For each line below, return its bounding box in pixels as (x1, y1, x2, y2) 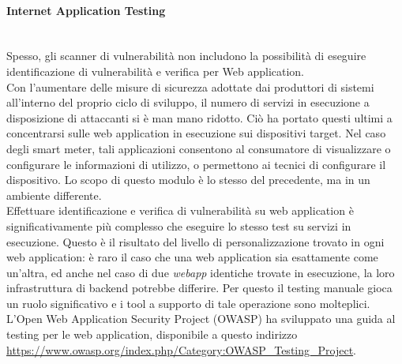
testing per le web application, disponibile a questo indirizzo (6, 326, 298, 343)
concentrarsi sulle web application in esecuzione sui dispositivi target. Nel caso (6, 125, 386, 141)
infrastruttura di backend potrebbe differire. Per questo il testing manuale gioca (6, 280, 393, 296)
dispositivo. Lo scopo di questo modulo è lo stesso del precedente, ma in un (6, 171, 370, 188)
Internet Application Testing (6, 2, 166, 18)
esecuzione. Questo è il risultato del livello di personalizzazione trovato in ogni (6, 233, 385, 250)
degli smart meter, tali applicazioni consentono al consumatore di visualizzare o (6, 140, 391, 156)
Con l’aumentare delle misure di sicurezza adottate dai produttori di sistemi (6, 78, 374, 95)
